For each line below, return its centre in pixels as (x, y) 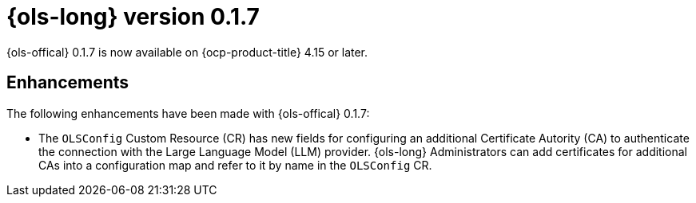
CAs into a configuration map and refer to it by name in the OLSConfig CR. (235, 165)
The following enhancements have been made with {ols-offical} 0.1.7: (188, 113)
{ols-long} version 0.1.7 (133, 17)
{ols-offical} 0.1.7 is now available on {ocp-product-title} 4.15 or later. (187, 52)
